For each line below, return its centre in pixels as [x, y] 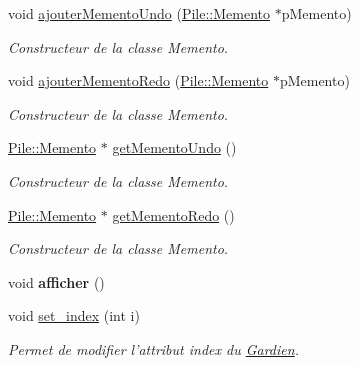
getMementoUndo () [174, 147]
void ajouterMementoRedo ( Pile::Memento [138, 80]
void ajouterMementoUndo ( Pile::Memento [139, 13]
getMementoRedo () [173, 214]
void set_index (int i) [74, 315]
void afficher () [56, 281]
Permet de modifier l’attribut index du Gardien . [153, 348]
